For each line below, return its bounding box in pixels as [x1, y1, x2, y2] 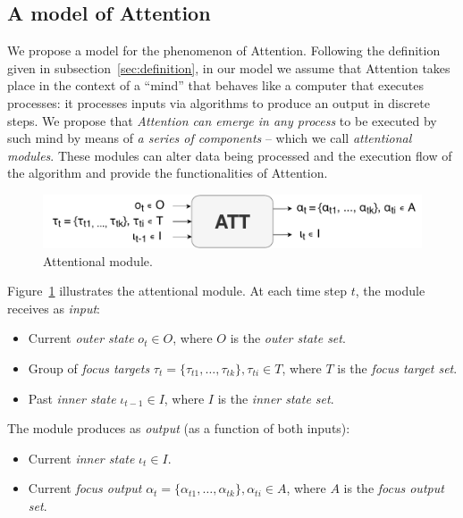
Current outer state [28, 329, 134, 347]
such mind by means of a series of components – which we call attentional [7, 129, 412, 147]
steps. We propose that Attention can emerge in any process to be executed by [7, 111, 437, 129]
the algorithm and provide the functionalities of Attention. [7, 163, 328, 182]
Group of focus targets [28, 358, 150, 377]
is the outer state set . [230, 329, 346, 347]
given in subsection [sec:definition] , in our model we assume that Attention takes [7, 58, 450, 77]
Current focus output [28, 479, 142, 497]
